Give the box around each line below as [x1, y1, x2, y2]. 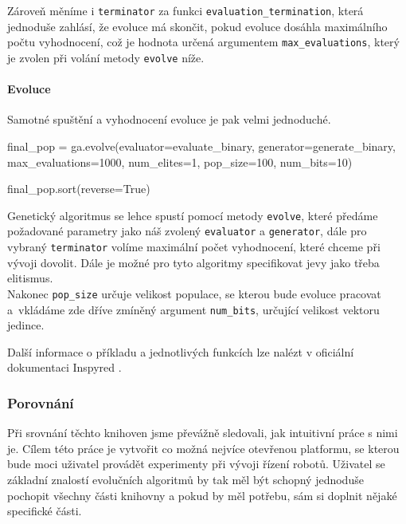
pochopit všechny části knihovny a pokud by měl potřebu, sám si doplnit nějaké [7, 487, 397, 503]
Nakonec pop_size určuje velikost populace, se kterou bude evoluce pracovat [7, 285, 381, 301]
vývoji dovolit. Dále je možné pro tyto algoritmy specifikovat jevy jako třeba [7, 254, 380, 270]
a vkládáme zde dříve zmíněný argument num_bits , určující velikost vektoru [7, 301, 380, 317]
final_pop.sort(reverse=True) [7, 180, 150, 197]
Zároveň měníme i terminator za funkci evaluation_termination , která [7, 2, 364, 18]
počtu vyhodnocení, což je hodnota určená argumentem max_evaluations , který [7, 33, 400, 50]
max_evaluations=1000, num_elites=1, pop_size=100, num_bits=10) [7, 153, 353, 170]
